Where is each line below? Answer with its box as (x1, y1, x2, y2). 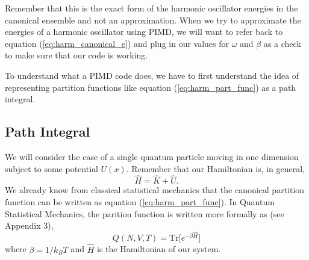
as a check (263, 37, 301, 49)
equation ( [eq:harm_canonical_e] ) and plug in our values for (5, 37, 229, 49)
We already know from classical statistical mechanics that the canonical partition (5, 184, 305, 196)
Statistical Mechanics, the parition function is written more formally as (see (5, 207, 284, 220)
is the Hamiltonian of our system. (96, 243, 221, 255)
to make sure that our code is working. (5, 49, 148, 61)
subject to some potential (5, 162, 98, 175)
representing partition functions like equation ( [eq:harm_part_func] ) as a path (5, 81, 296, 93)
